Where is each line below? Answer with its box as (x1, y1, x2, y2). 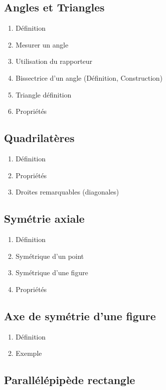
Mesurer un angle (15, 39, 69, 49)
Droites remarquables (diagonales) (15, 187, 119, 197)
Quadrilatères (4, 130, 75, 146)
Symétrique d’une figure (15, 267, 88, 278)
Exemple (15, 348, 42, 358)
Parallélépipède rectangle (4, 372, 135, 388)
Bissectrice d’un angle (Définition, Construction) (15, 72, 163, 83)
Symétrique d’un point (15, 250, 84, 261)
